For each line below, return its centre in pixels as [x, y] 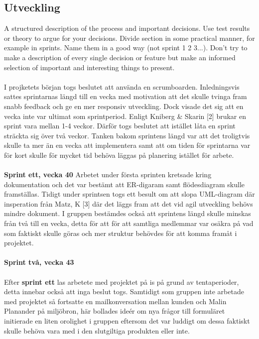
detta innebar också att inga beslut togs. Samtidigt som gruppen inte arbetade [124, 291]
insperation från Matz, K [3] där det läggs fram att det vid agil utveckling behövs [129, 203]
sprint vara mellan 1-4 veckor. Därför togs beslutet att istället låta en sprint [120, 126]
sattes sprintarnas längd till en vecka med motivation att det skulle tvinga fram [126, 96]
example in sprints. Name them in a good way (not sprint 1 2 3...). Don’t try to [126, 48]
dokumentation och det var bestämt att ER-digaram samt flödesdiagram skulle [125, 184]
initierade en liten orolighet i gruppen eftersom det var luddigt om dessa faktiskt [127, 321]
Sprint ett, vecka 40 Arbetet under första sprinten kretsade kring [108, 174]
